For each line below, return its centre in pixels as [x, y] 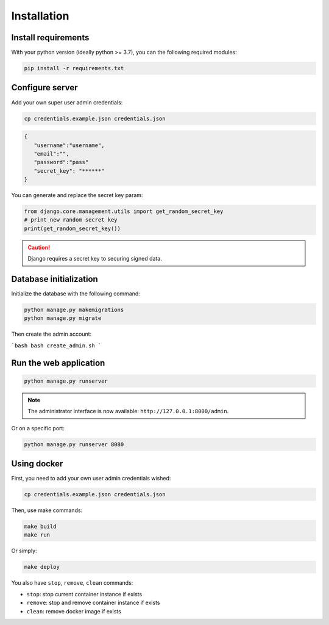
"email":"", [51, 154]
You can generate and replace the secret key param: [77, 195]
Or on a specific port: [38, 428]
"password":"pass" [61, 162]
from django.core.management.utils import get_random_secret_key [124, 211]
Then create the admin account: [51, 334]
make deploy [42, 567]
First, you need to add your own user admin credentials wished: [91, 479]
